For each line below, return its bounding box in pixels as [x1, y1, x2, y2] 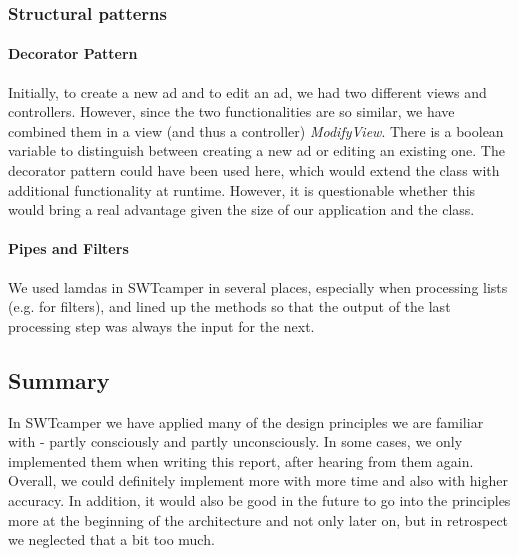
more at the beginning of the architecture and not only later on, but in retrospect [8, 509, 509, 530]
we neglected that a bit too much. [8, 529, 215, 550]
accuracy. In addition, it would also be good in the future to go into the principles [8, 489, 511, 510]
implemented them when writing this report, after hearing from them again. [8, 450, 474, 471]
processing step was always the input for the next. [8, 315, 315, 336]
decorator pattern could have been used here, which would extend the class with [8, 160, 500, 181]
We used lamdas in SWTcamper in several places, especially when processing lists [8, 276, 508, 297]
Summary [8, 364, 110, 395]
